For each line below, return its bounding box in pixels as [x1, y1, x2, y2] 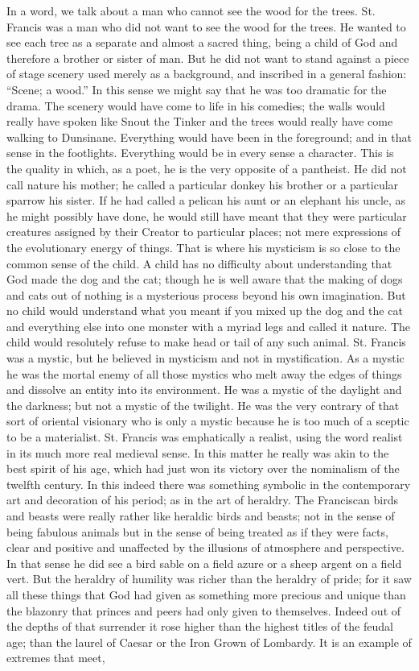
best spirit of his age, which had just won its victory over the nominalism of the [6, 460, 400, 477]
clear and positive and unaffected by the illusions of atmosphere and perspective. [6, 539, 405, 556]
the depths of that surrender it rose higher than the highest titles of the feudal [6, 618, 393, 635]
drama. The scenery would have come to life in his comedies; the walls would [6, 97, 385, 114]
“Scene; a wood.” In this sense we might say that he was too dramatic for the [6, 81, 387, 97]
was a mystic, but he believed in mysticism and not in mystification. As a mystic [6, 350, 405, 367]
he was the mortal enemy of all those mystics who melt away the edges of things [6, 365, 402, 382]
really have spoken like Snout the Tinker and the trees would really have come [6, 113, 393, 130]
